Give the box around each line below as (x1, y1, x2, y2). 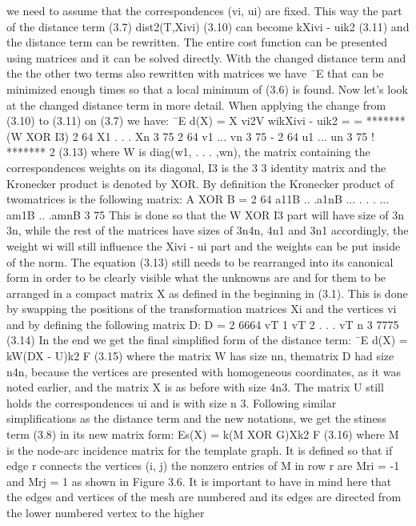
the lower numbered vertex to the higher (6, 504, 205, 520)
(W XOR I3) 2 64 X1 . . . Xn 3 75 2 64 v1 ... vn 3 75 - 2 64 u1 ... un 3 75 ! (6, 127, 374, 144)
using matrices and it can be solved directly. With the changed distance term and (6, 49, 406, 66)
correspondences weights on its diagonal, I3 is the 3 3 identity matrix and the (6, 159, 386, 175)
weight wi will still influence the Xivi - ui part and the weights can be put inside (6, 237, 401, 254)
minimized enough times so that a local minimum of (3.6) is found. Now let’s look (6, 80, 408, 97)
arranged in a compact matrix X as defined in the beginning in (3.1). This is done (6, 284, 408, 301)
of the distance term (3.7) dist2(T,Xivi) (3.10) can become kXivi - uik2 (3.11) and (6, 18, 410, 34)
